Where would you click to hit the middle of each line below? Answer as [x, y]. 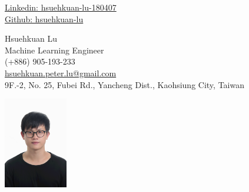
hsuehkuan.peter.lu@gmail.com [61, 73]
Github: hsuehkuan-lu [44, 18]
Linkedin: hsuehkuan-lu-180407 [61, 7]
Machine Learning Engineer [54, 50]
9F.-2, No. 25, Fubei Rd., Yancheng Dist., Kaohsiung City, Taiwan [124, 84]
